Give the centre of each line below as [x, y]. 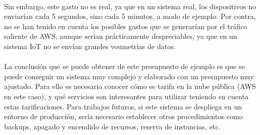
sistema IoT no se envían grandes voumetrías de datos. [90, 46]
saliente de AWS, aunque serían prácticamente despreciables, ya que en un [121, 36]
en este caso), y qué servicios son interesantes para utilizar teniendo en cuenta [126, 96]
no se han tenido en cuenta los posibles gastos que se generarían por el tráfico [126, 26]
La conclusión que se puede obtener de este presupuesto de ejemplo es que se [125, 66]
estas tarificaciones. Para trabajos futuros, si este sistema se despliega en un [123, 106]
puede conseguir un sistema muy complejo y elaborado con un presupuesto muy [129, 76]
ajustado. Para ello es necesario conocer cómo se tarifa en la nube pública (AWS [130, 86]
